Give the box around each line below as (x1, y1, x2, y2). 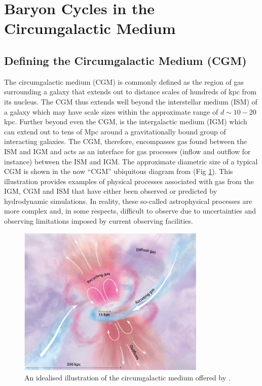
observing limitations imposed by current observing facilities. (4, 216, 193, 226)
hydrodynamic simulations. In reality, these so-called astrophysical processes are (4, 195, 252, 206)
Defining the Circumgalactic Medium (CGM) (4, 52, 247, 68)
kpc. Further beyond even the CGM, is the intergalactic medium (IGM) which (4, 116, 247, 127)
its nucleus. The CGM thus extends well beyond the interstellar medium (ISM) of (4, 96, 257, 107)
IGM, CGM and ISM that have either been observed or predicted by (4, 186, 217, 196)
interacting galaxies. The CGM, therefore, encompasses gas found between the (4, 136, 247, 147)
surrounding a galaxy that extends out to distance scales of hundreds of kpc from (4, 86, 257, 97)
